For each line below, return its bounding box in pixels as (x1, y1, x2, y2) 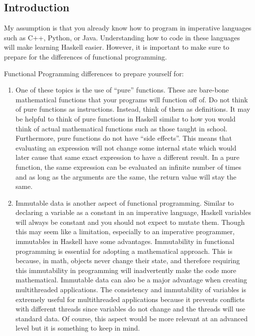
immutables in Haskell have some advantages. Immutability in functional (15, 236, 234, 246)
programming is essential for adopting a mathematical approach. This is (15, 245, 232, 256)
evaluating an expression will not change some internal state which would (15, 142, 236, 153)
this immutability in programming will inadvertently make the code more (15, 265, 236, 275)
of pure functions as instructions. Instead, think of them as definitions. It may (15, 104, 251, 114)
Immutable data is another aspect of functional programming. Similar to (15, 197, 234, 208)
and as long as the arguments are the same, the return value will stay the (15, 171, 237, 182)
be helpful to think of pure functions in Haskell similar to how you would (15, 113, 236, 123)
